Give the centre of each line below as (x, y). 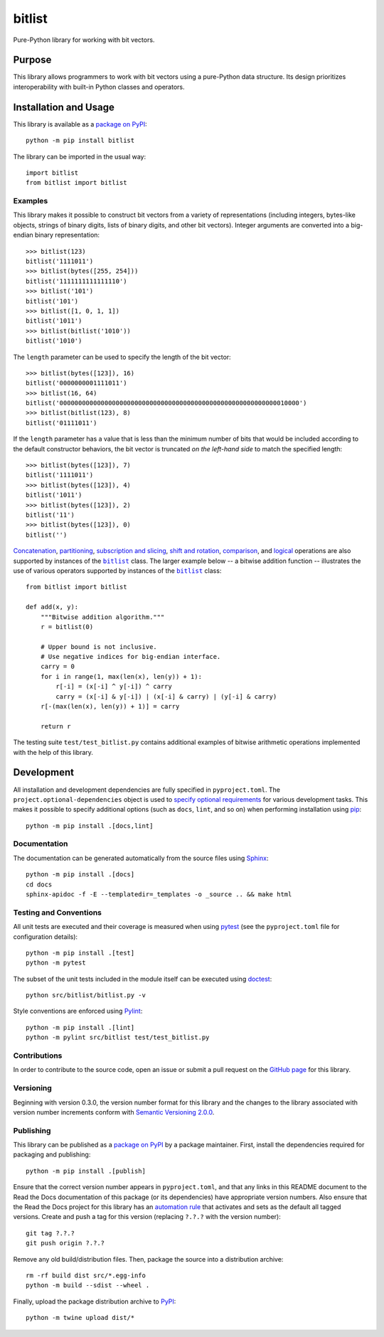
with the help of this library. (53, 752)
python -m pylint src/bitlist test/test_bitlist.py (118, 1037)
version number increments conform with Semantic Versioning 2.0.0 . (114, 1112)
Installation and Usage (64, 107)
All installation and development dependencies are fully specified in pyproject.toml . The (147, 790)
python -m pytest (56, 963)
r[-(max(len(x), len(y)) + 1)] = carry (110, 707)
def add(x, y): (52, 607)
